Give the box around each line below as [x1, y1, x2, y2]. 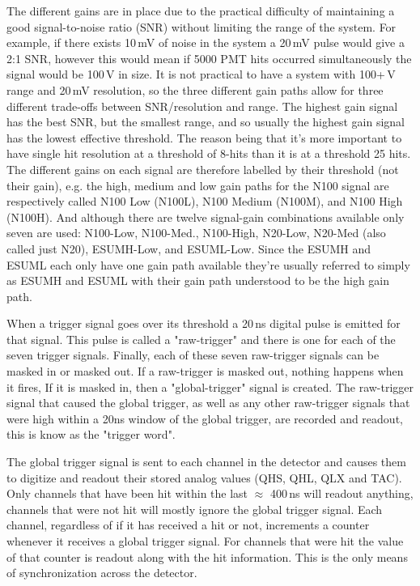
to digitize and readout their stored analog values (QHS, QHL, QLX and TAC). [6, 469, 402, 486]
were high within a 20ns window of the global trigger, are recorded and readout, [6, 410, 403, 427]
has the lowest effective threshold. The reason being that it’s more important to [6, 129, 402, 146]
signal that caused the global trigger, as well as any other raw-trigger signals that [6, 394, 410, 411]
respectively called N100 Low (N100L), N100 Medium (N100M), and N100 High [6, 193, 403, 210]
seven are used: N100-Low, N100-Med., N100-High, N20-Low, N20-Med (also [6, 224, 386, 241]
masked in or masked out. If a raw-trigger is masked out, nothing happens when [6, 363, 404, 380]
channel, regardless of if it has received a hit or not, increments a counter [6, 516, 370, 533]
